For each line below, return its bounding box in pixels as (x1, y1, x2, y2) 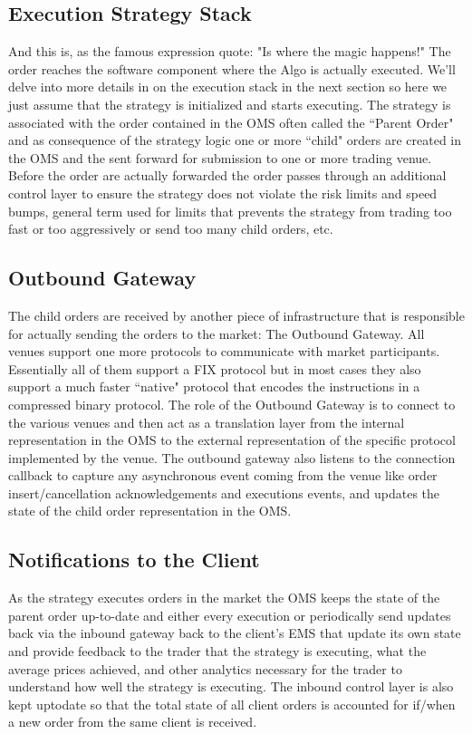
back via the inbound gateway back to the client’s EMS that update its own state (8, 623, 461, 642)
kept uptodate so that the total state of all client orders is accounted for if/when (8, 694, 456, 713)
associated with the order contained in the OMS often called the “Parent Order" (8, 112, 454, 131)
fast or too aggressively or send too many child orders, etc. (8, 219, 333, 238)
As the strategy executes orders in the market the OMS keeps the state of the (8, 588, 440, 607)
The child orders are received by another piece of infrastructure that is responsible (8, 305, 465, 324)
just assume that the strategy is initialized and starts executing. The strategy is (8, 94, 451, 113)
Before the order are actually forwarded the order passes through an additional (8, 166, 447, 185)
